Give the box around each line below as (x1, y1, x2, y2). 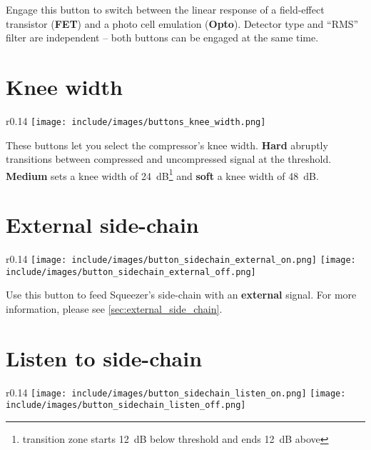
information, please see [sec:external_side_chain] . (6, 301, 223, 316)
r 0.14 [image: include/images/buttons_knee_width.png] (6, 113, 266, 128)
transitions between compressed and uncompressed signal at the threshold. (6, 151, 332, 166)
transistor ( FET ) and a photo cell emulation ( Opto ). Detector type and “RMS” (6, 16, 359, 31)
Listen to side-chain (6, 343, 203, 372)
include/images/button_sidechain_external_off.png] (6, 266, 256, 277)
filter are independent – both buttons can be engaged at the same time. (6, 30, 319, 45)
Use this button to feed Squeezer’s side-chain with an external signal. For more (6, 287, 357, 302)
